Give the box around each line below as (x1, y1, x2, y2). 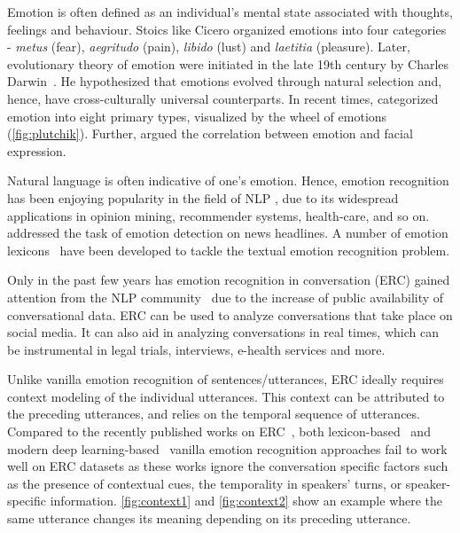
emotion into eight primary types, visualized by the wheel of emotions (7, 106, 387, 125)
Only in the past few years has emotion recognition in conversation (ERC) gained (7, 270, 450, 289)
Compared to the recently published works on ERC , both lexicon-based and (7, 422, 431, 441)
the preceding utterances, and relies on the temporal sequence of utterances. (7, 404, 420, 423)
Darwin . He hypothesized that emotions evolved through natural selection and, (7, 72, 442, 90)
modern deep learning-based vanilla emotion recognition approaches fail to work (7, 439, 448, 458)
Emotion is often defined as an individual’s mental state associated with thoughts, (7, 3, 453, 20)
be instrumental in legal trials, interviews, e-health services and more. (7, 340, 386, 358)
